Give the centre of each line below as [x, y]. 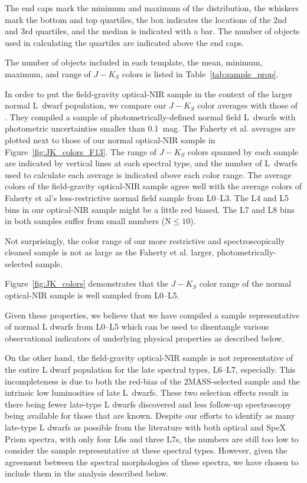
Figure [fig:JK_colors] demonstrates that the [86, 283]
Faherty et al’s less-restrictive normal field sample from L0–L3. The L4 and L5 [147, 197]
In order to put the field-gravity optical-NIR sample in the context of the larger [149, 93]
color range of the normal [245, 283]
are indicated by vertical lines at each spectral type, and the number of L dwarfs [151, 163]
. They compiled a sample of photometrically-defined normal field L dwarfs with [150, 116]
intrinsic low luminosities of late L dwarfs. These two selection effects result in [147, 392]
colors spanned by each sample [243, 151]
